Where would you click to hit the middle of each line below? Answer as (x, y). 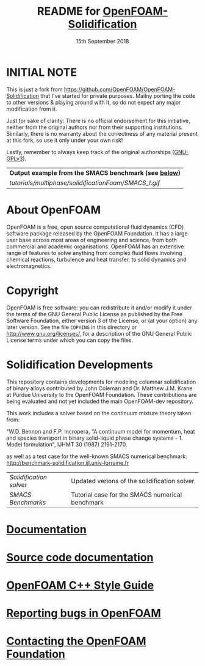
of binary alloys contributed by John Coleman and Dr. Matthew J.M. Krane (99, 388)
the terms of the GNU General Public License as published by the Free (95, 314)
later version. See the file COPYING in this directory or (72, 327)
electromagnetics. (29, 266)
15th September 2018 (103, 41)
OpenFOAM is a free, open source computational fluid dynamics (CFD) (95, 227)
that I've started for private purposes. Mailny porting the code (118, 95)
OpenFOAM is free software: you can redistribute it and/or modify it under (99, 308)
